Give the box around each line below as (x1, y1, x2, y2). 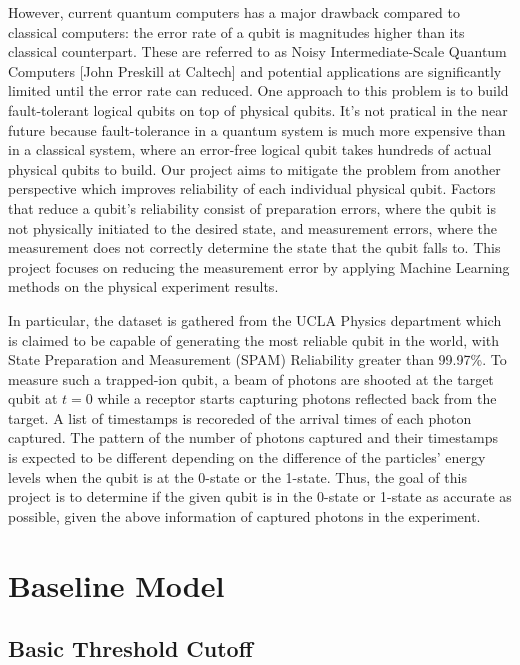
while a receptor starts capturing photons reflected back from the (97, 388, 497, 409)
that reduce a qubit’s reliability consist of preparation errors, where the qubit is (8, 197, 497, 218)
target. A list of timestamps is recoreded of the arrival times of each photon (8, 407, 472, 428)
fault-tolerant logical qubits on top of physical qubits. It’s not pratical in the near (8, 99, 508, 120)
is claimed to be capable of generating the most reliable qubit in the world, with (8, 329, 500, 350)
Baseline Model (8, 564, 225, 605)
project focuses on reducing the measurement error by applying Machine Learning (8, 256, 510, 277)
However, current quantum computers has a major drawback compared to (8, 2, 460, 22)
